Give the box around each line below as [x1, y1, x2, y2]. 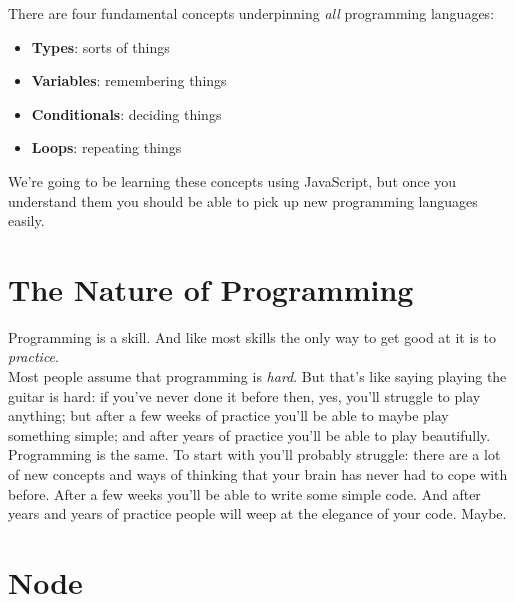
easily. [8, 210, 45, 231]
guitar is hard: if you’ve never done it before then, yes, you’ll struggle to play [8, 385, 481, 406]
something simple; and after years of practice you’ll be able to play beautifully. [8, 424, 491, 445]
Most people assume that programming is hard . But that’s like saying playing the [8, 366, 507, 387]
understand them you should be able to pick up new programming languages [8, 190, 478, 211]
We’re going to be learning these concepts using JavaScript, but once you [8, 170, 457, 191]
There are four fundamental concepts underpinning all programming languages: [8, 3, 495, 23]
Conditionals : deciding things [31, 103, 222, 124]
